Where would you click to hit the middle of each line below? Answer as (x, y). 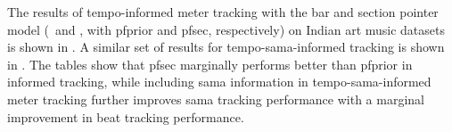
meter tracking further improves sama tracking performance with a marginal (216, 99)
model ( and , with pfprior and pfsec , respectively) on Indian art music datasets (226, 29)
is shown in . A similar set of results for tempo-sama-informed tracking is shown (226, 47)
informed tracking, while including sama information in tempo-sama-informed (219, 82)
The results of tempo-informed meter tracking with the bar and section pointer (223, 12)
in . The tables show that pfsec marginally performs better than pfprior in (210, 64)
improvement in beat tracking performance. (126, 116)
